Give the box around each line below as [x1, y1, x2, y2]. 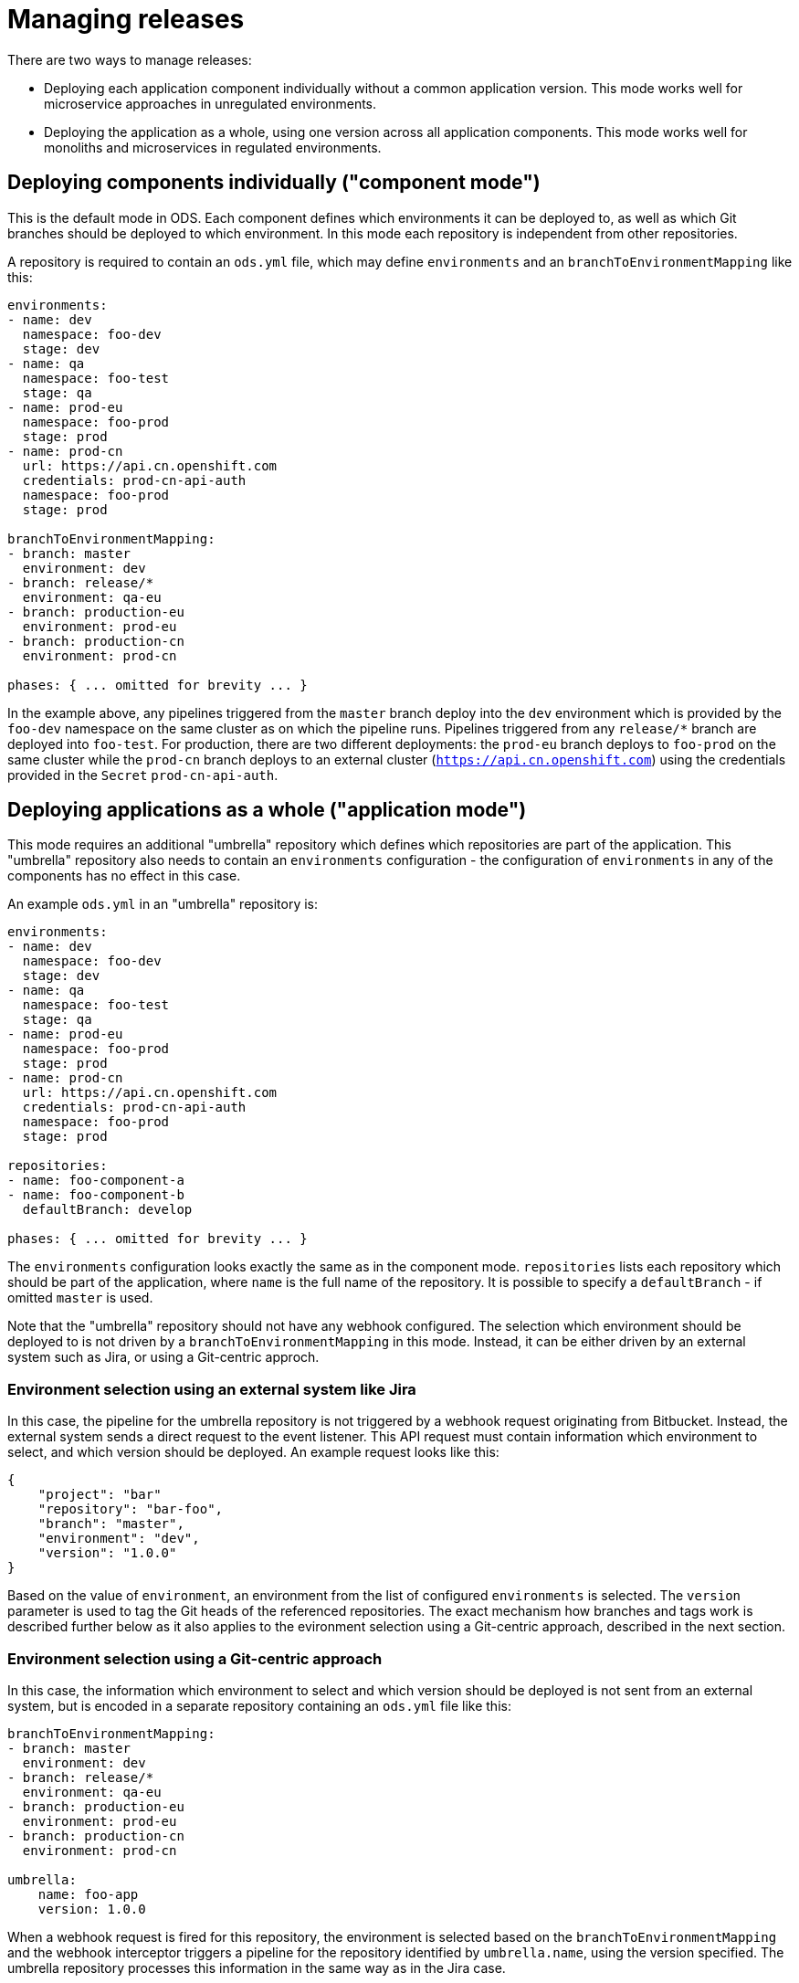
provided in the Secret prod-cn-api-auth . [7, 766, 279, 783]
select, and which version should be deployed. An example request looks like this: [7, 1444, 499, 1461]
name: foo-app [37, 1886, 139, 1902]
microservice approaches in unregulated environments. [44, 95, 377, 111]
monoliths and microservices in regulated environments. [44, 139, 382, 155]
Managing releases [7, 4, 245, 35]
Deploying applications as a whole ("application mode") [7, 798, 527, 822]
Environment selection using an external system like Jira [7, 1379, 416, 1398]
